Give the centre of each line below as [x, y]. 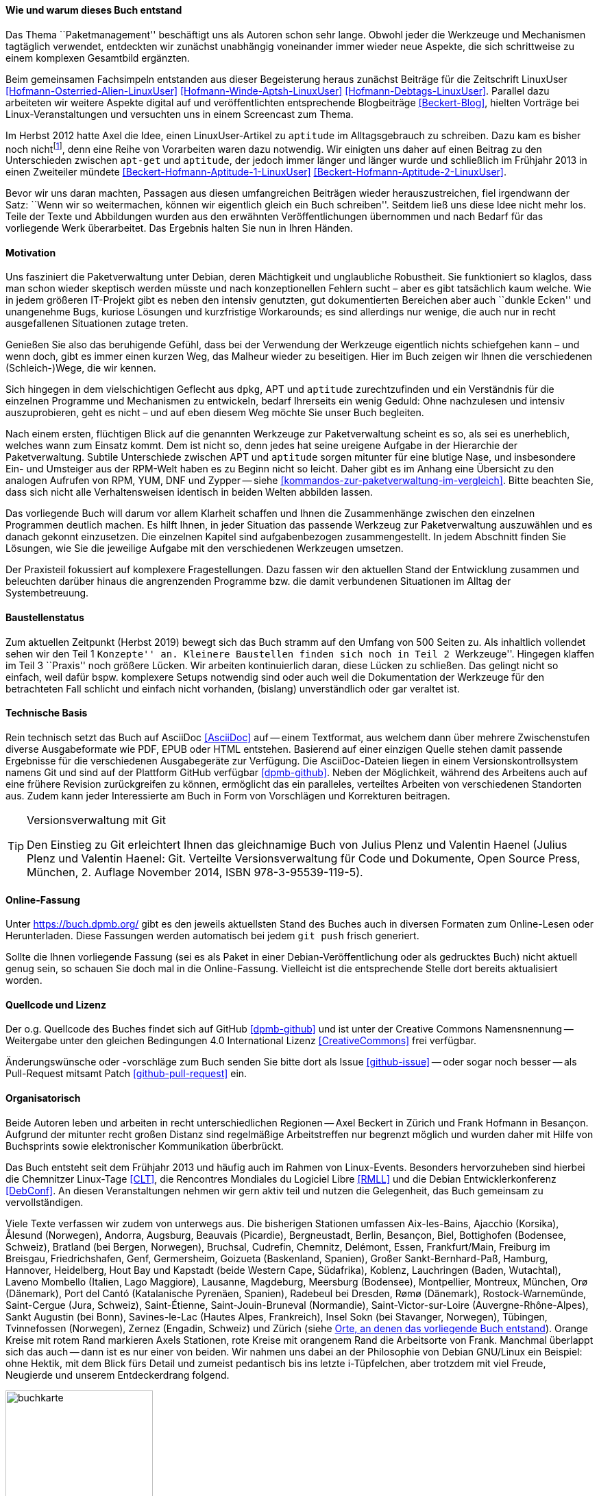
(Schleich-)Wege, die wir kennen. [81, 368]
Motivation [31, 252]
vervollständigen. [45, 1202]
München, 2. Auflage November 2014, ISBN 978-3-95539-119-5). [195, 872]
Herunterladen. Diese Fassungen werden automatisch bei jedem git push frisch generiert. [212, 936]
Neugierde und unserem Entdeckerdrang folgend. [118, 1375]
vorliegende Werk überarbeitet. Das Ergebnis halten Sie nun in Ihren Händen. [179, 228]
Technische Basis [47, 713]
